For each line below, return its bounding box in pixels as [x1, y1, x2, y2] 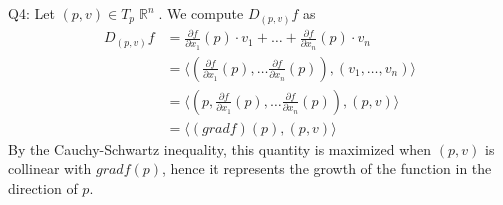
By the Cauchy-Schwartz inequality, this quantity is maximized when [8, 138, 432, 159]
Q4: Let [8, 3, 55, 23]
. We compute [158, 3, 244, 23]
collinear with [8, 158, 92, 179]
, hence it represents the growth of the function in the [162, 158, 492, 179]
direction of [8, 178, 78, 199]
